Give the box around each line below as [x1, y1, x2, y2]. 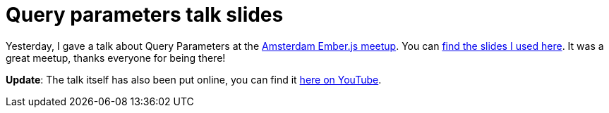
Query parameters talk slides [6, 3, 284, 27]
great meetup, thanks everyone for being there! [6, 51, 226, 64]
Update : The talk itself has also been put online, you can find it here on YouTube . [6, 73, 382, 86]
